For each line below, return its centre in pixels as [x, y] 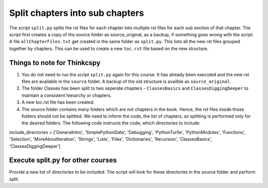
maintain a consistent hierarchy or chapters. [67, 95]
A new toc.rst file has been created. [58, 102]
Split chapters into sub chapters [76, 13]
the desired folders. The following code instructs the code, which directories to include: [111, 123]
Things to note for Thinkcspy [55, 63]
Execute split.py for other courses [63, 160]
